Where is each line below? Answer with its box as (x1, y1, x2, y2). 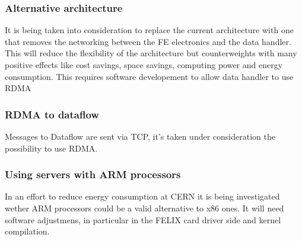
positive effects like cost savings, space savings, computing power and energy (5, 59, 283, 70)
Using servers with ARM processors (5, 167, 181, 182)
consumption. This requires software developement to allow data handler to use (5, 70, 294, 82)
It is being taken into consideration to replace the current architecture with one (5, 24, 294, 36)
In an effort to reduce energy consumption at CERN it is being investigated (5, 190, 280, 203)
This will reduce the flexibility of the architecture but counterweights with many (5, 47, 297, 59)
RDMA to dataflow (5, 107, 99, 121)
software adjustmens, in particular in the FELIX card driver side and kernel (5, 213, 281, 226)
